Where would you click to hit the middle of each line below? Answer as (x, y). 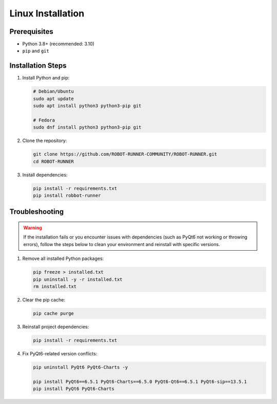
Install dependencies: (45, 175)
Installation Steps (38, 66)
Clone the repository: (45, 140)
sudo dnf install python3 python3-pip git (87, 127)
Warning (33, 228)
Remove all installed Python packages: (63, 258)
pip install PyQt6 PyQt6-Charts (74, 389)
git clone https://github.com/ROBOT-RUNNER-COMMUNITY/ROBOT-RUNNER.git (125, 154)
